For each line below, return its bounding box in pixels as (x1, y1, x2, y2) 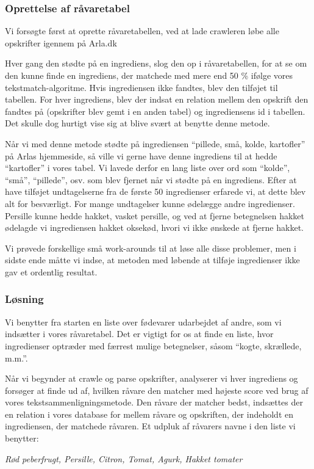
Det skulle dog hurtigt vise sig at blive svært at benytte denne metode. (5, 117, 270, 129)
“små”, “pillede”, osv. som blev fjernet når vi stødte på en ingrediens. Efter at (5, 173, 297, 186)
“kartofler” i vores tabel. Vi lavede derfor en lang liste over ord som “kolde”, (5, 161, 290, 174)
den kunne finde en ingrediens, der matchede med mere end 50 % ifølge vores (5, 69, 293, 81)
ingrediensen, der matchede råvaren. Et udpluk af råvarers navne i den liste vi (5, 420, 296, 432)
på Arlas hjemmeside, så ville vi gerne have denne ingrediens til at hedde (5, 149, 277, 162)
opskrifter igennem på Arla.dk (5, 36, 117, 49)
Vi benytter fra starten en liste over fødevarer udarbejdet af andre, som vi (5, 315, 282, 328)
